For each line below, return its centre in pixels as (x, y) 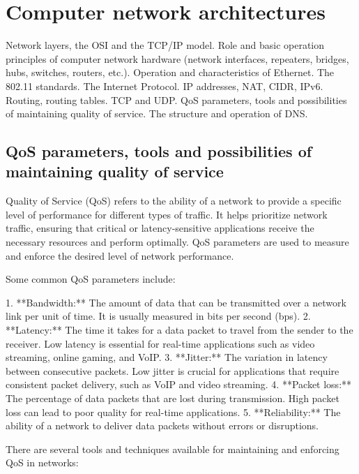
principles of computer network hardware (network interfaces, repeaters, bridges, (177, 58)
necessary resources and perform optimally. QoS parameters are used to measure (177, 242)
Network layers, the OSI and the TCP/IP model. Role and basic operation (165, 45)
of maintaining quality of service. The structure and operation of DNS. (157, 113)
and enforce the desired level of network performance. (120, 255)
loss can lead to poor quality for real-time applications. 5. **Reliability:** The (173, 412)
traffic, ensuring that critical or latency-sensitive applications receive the (160, 228)
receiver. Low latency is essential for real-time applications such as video (160, 343)
